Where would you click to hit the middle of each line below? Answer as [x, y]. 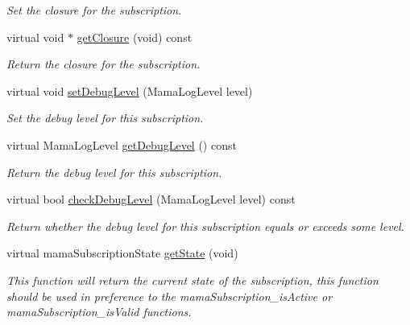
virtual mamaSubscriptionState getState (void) [122, 253]
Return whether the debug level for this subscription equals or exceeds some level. [205, 226]
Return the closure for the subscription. [104, 64]
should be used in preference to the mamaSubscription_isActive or [170, 296]
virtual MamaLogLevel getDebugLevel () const [122, 144]
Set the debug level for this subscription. [105, 118]
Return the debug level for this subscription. [114, 172]
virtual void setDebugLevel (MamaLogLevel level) [130, 91]
